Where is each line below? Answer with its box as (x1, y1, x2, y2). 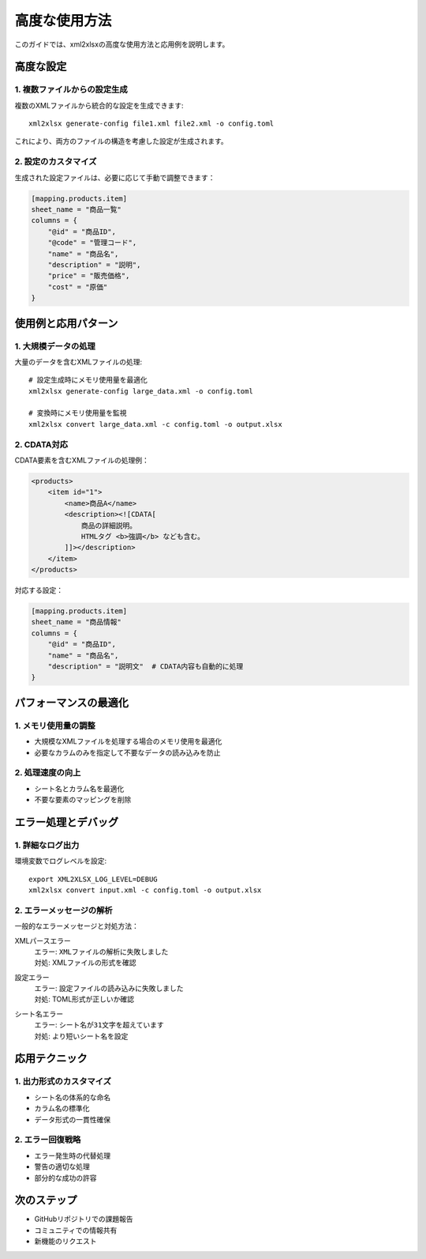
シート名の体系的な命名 (34, 1092, 110, 1102)
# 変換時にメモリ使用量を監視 (28, 409, 127, 418)
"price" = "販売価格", (47, 271, 130, 281)
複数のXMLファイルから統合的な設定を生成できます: (14, 100, 185, 110)
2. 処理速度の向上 (14, 767, 81, 778)
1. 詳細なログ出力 (14, 839, 80, 850)
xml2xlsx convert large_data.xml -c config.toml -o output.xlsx (28, 420, 283, 428)
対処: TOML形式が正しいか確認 (34, 994, 134, 1004)
